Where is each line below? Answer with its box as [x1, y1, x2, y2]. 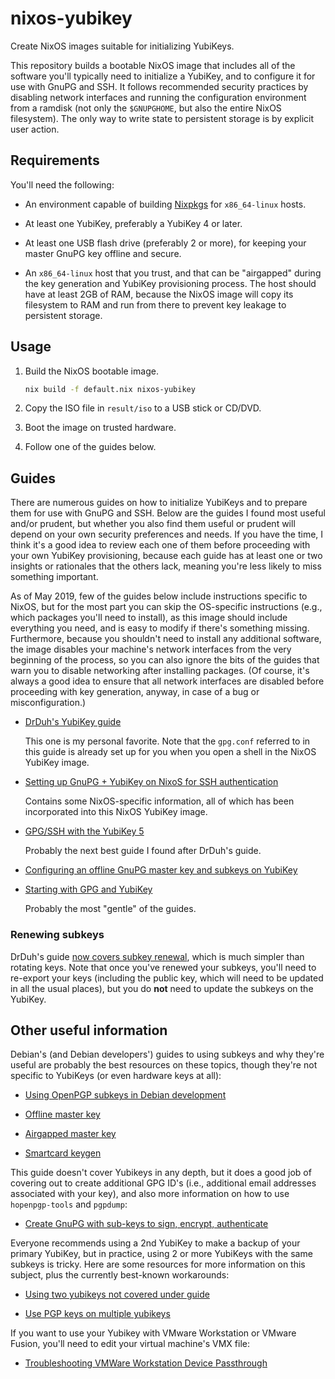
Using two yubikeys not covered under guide [24, 1288, 210, 1301]
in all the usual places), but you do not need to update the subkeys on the [10, 982, 314, 994]
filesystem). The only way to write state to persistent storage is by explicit [10, 112, 315, 124]
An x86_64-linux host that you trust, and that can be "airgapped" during [24, 267, 322, 279]
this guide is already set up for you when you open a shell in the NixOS [24, 746, 317, 758]
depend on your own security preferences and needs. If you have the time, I [10, 528, 324, 541]
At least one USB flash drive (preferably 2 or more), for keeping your [24, 237, 307, 249]
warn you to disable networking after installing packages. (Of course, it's [10, 665, 310, 677]
